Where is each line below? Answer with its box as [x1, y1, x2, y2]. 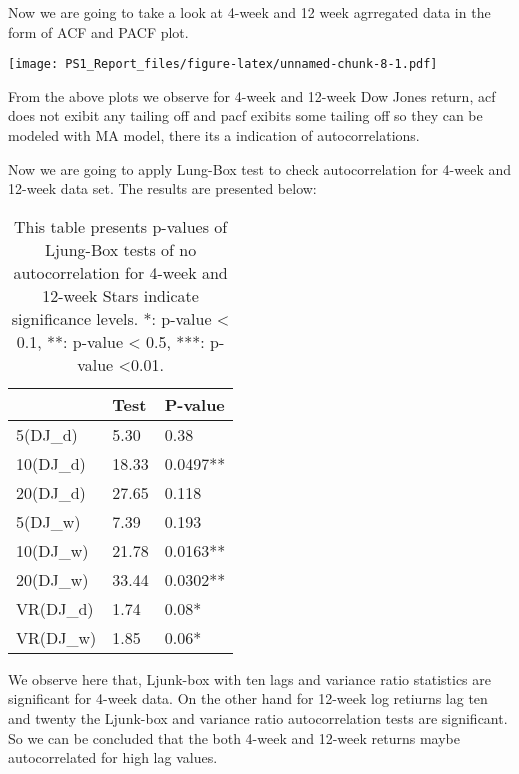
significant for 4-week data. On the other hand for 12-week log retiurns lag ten [8, 688, 488, 709]
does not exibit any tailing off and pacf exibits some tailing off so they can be [8, 105, 483, 126]
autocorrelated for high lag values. [8, 747, 218, 768]
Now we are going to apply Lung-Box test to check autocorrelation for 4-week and [8, 158, 512, 179]
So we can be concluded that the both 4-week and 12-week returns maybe [8, 727, 461, 748]
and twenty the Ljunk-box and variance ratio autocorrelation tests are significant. [8, 708, 508, 728]
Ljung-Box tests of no [44, 237, 197, 261]
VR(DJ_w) [16, 625, 97, 649]
